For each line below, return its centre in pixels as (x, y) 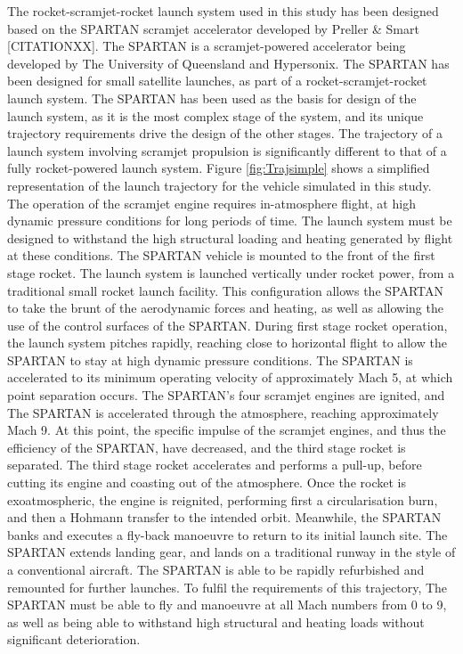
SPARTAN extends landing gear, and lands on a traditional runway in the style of (231, 552)
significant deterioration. (74, 639)
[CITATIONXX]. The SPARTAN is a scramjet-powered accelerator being (207, 46)
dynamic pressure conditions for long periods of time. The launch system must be (230, 221)
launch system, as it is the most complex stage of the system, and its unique (215, 115)
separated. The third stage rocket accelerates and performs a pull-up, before (215, 465)
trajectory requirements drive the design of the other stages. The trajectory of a (225, 133)
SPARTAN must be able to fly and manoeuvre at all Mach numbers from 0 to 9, (227, 605)
